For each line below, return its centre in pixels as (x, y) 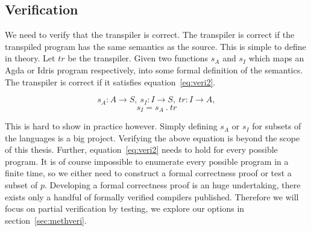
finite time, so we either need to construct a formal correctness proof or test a (148, 173)
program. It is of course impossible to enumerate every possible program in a (147, 161)
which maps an (276, 58)
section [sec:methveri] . (46, 220)
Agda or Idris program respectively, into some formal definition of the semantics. (154, 69)
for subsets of (277, 126)
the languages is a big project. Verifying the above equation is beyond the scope (152, 137)
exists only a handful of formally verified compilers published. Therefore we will (152, 196)
